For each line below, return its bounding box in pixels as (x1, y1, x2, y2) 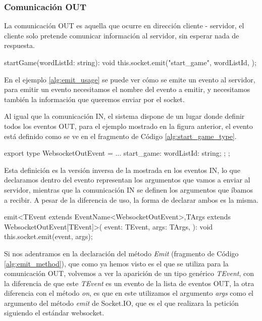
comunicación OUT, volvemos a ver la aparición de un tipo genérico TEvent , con (4, 268, 254, 279)
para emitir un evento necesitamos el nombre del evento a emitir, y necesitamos (4, 84, 250, 95)
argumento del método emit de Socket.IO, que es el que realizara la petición (4, 297, 239, 308)
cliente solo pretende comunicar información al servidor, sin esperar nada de (4, 30, 239, 40)
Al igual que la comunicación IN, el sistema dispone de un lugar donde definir (4, 111, 245, 121)
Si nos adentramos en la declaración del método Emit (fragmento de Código (4, 248, 239, 258)
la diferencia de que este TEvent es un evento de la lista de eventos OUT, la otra (4, 278, 254, 288)
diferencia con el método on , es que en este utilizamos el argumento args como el (4, 288, 253, 298)
